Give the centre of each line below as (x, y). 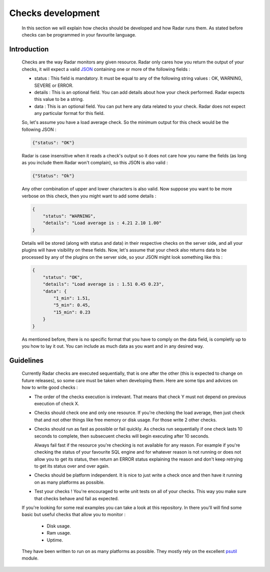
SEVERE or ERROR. (54, 85)
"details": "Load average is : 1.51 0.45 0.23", (103, 284)
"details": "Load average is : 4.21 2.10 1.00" (102, 223)
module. (30, 558)
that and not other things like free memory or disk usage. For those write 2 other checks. (125, 420)
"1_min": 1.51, (72, 298)
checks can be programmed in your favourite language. (79, 34)
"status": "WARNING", (69, 216)
